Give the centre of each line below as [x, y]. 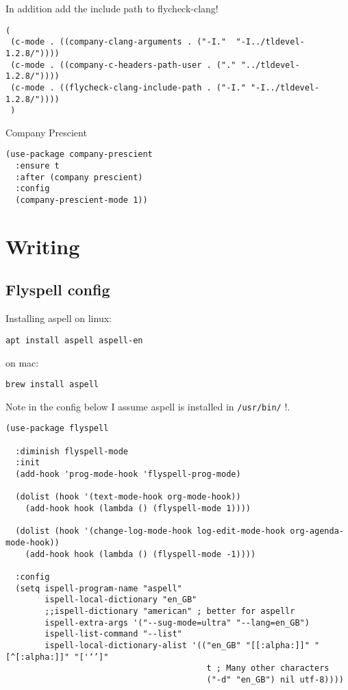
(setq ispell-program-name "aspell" [99, 588]
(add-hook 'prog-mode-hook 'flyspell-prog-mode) [128, 475]
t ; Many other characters [268, 668]
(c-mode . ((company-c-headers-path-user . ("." [123, 65]
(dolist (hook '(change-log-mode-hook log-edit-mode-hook [150, 531]
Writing [43, 246]
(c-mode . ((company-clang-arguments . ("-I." [119, 42]
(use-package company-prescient [79, 155]
